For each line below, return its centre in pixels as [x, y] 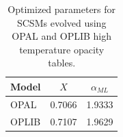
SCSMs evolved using [61, 22]
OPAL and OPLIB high [62, 36]
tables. [62, 63]
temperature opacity [62, 49]
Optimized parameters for [62, 9]
